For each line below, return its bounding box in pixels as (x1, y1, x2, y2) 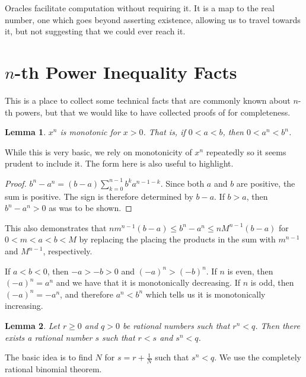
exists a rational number (5, 331, 93, 343)
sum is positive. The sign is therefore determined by (5, 190, 193, 202)
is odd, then (250, 276, 294, 289)
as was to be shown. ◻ (49, 202, 132, 214)
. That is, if (143, 126, 186, 138)
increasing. (5, 299, 43, 312)
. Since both (160, 177, 205, 189)
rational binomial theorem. (5, 363, 102, 375)
